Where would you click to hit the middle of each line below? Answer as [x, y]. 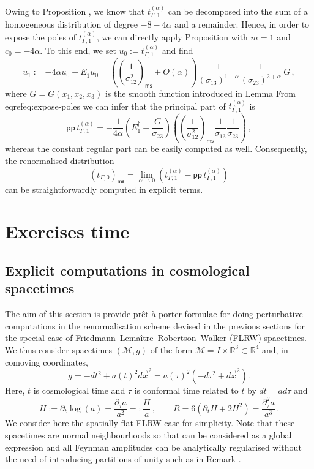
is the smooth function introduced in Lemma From [200, 93]
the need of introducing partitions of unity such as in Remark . [123, 459]
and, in [275, 349]
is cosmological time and [79, 390]
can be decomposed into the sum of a [238, 11]
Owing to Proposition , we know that [75, 11]
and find [178, 50]
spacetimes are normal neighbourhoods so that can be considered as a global [148, 434]
